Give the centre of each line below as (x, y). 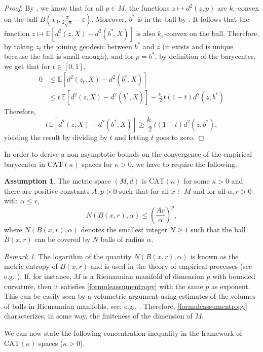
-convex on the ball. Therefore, (212, 33)
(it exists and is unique (198, 46)
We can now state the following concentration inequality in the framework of (123, 332)
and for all (209, 190)
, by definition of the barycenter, (205, 56)
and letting (132, 137)
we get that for (27, 66)
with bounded (234, 276)
